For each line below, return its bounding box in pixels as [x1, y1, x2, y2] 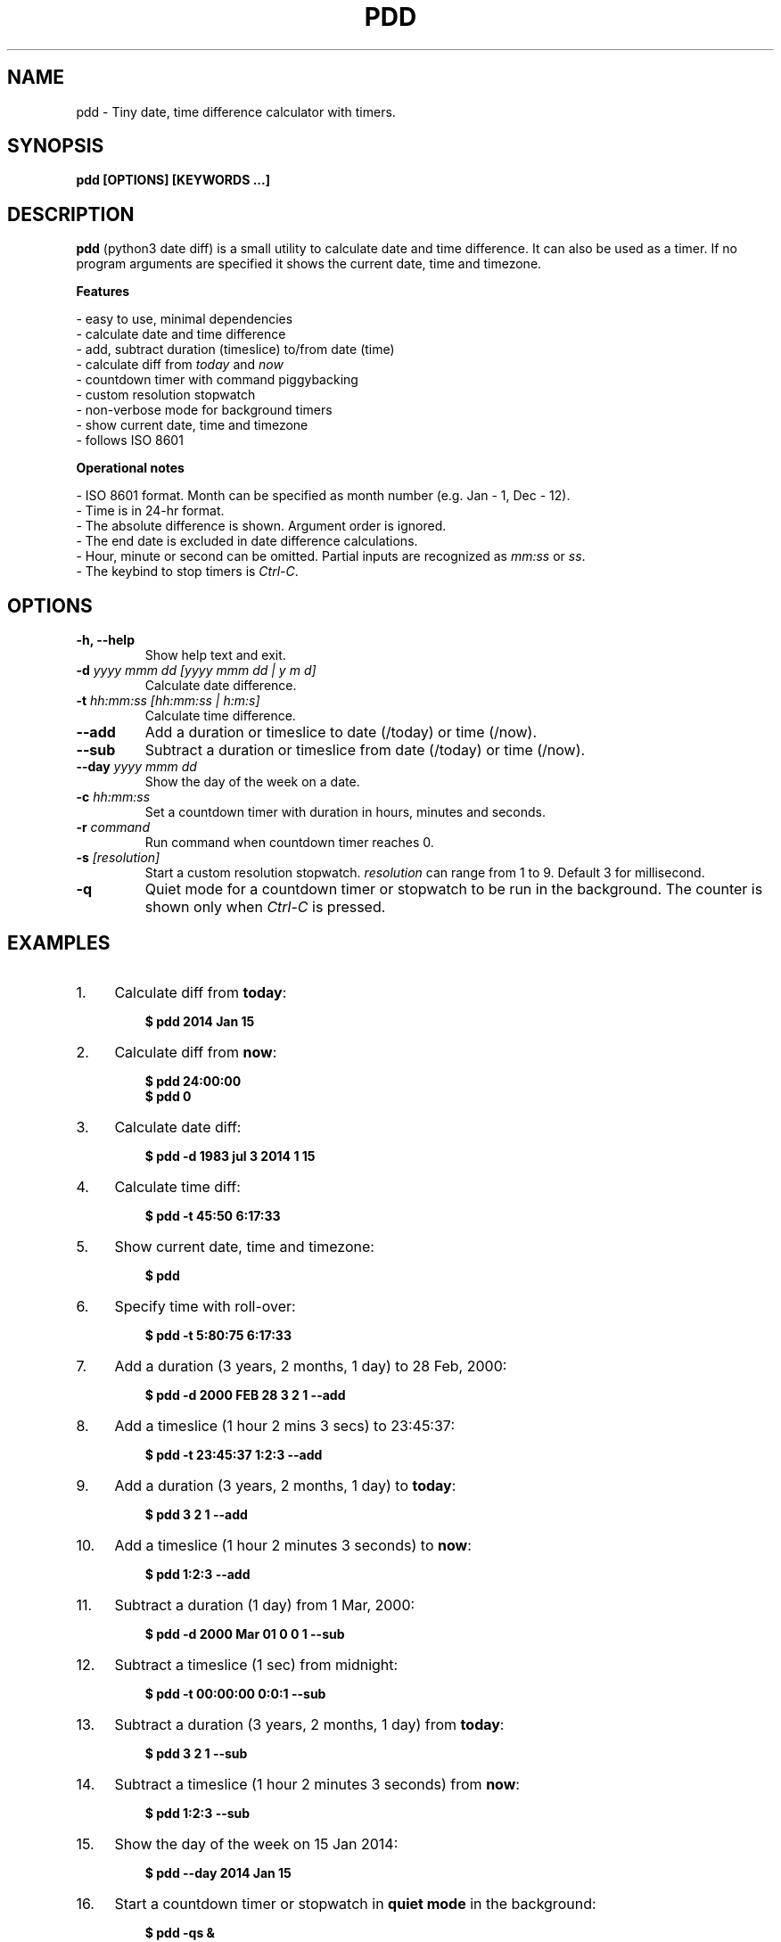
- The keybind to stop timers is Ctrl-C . [76, 564, 299, 580]
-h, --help [76, 632, 135, 648]
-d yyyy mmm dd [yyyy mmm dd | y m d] [76, 662, 317, 679]
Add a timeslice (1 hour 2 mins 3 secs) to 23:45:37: [114, 1416, 455, 1435]
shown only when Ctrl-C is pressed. [144, 898, 386, 917]
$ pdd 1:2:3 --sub [144, 1805, 251, 1821]
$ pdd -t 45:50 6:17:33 [144, 1207, 281, 1223]
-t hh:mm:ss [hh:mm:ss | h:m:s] [76, 693, 260, 709]
